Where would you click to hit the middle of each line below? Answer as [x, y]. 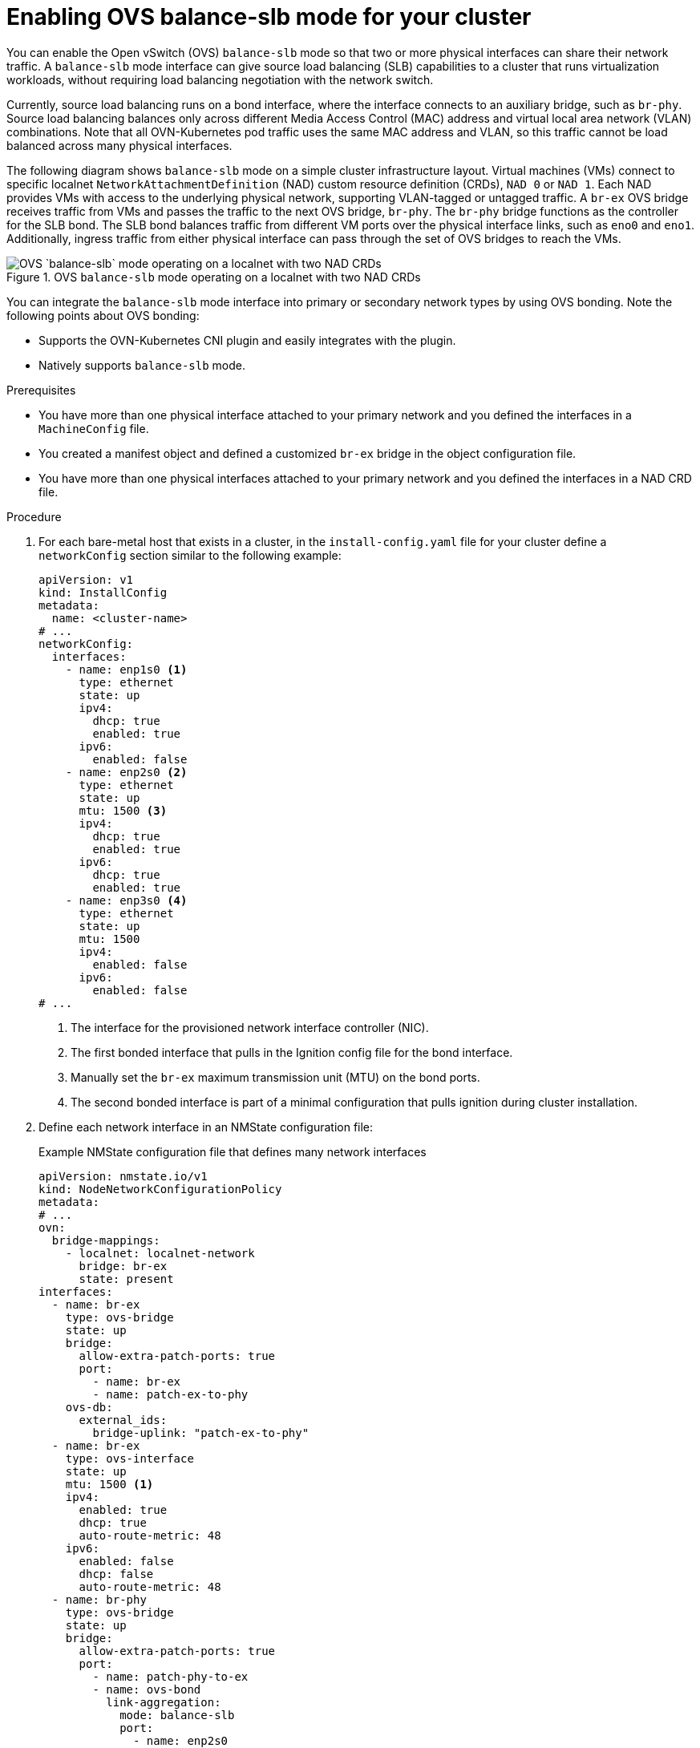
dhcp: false [116, 1574]
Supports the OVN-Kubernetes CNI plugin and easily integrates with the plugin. [247, 340]
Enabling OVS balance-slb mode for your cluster [269, 17]
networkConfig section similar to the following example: [190, 555]
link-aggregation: [164, 1702]
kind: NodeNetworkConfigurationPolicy [160, 1189]
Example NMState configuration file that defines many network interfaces [233, 1151]
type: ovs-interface [129, 1458]
